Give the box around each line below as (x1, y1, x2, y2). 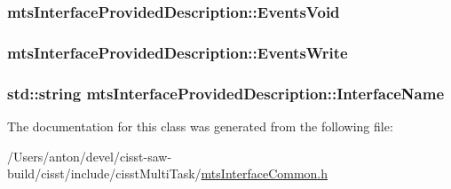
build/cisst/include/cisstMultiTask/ (7, 164, 202, 183)
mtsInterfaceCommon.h (201, 164, 328, 183)
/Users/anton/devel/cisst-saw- (7, 146, 172, 165)
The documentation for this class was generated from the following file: (7, 116, 393, 135)
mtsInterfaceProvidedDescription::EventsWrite (7, 41, 348, 63)
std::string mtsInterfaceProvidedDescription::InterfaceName (7, 82, 445, 104)
